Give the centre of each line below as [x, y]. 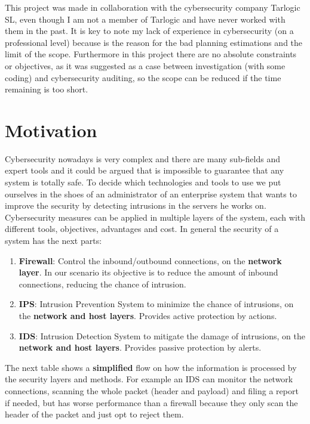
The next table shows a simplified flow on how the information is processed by [151, 367]
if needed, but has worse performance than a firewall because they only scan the [151, 402]
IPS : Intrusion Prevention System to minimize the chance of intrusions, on [156, 304]
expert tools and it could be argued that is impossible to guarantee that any [145, 170]
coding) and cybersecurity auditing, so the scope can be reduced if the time [143, 77]
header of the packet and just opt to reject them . [94, 414]
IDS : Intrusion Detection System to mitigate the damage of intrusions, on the [162, 335]
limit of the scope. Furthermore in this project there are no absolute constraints [151, 54]
